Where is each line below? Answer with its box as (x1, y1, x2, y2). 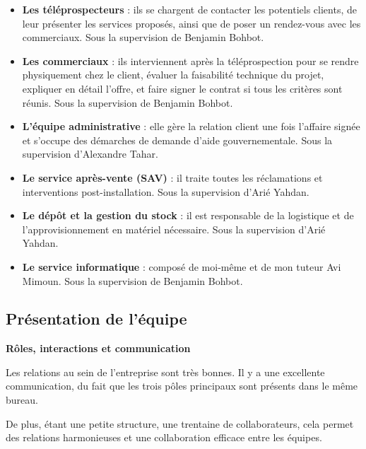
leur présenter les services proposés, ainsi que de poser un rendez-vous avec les (22, 16, 361, 30)
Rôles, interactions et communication (6, 341, 191, 356)
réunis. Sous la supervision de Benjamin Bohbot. (22, 95, 233, 110)
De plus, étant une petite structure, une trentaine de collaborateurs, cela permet (6, 416, 354, 431)
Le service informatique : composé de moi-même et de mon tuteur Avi (22, 259, 341, 274)
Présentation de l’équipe (6, 308, 187, 330)
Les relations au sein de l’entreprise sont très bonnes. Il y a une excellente (6, 364, 325, 379)
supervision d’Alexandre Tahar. (22, 146, 158, 161)
